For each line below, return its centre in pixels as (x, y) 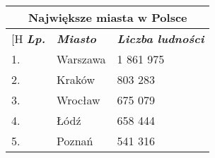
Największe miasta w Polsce (107, 17)
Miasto (76, 38)
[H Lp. (29, 38)
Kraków (76, 79)
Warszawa (81, 59)
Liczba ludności (161, 38)
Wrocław (79, 100)
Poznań (75, 141)
